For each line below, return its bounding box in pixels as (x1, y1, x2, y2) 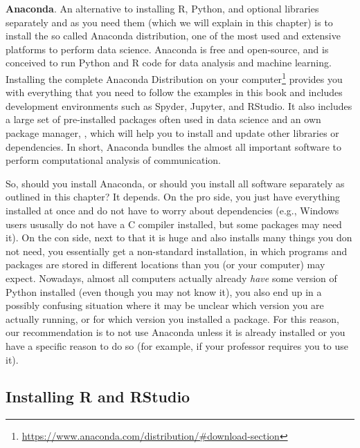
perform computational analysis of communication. (6, 153, 221, 167)
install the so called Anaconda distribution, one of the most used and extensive (6, 28, 341, 43)
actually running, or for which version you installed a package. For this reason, (6, 311, 339, 326)
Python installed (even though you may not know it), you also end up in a (6, 284, 322, 299)
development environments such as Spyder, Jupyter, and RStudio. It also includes (6, 98, 352, 113)
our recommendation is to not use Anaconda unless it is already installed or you (6, 325, 345, 339)
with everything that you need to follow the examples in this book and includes (6, 85, 343, 100)
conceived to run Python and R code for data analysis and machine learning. (6, 55, 332, 70)
